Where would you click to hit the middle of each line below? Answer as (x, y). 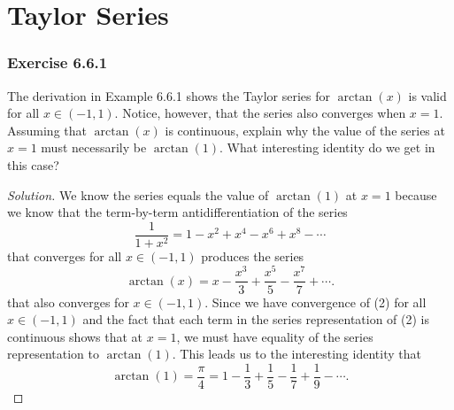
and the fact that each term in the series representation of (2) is (256, 319)
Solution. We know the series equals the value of (138, 194)
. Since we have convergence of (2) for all (315, 302)
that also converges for (68, 302)
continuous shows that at (75, 336)
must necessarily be (94, 147)
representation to (53, 354)
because (416, 194)
